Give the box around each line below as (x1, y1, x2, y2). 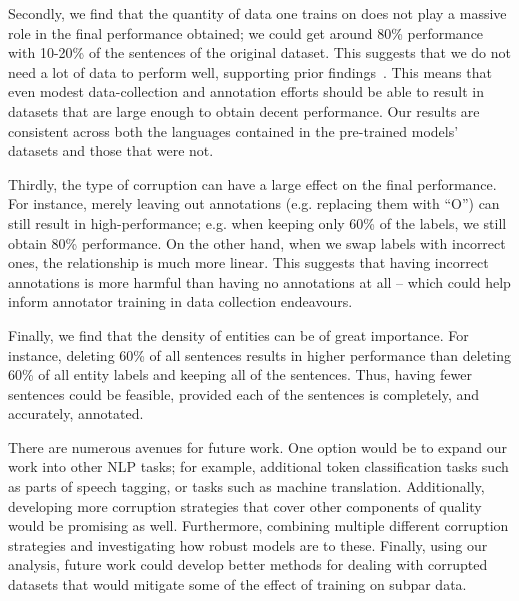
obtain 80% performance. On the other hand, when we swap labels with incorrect (8, 232, 506, 253)
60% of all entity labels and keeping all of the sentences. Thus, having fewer (8, 364, 472, 385)
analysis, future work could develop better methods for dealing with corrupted (8, 554, 488, 575)
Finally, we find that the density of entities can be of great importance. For (8, 324, 469, 345)
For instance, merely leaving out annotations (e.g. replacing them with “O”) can (8, 193, 500, 214)
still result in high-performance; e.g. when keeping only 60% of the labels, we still (8, 212, 507, 233)
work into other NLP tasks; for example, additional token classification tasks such (8, 456, 509, 477)
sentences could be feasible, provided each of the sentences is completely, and (8, 383, 480, 404)
